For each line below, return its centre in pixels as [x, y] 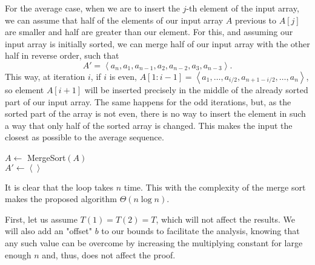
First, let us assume [41, 219]
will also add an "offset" [49, 231]
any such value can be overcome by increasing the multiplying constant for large [154, 242]
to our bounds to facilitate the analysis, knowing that [201, 231]
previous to [256, 20]
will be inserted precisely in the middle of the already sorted [196, 89]
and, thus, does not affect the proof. [109, 254]
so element [25, 89]
